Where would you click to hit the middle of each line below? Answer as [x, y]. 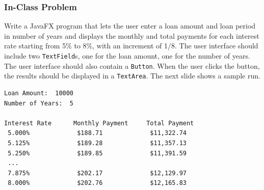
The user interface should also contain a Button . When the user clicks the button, [132, 65]
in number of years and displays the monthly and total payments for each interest [132, 35]
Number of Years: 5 [39, 103]
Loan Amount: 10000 [39, 93]
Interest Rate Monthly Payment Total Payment [99, 123]
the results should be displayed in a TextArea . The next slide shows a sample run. [132, 76]
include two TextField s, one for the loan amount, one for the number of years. [127, 56]
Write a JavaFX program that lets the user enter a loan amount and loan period [130, 26]
